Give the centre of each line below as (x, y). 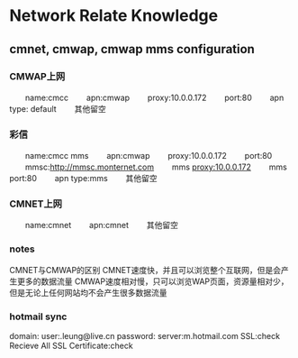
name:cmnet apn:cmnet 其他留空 (101, 225)
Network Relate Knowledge (114, 16)
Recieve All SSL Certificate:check (71, 346)
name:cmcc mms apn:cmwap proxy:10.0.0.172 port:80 (149, 156)
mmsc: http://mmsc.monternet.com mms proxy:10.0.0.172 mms (156, 167)
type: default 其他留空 (58, 108)
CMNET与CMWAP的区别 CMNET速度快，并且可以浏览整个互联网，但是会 (145, 270)
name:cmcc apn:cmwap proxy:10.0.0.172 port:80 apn (154, 97)
